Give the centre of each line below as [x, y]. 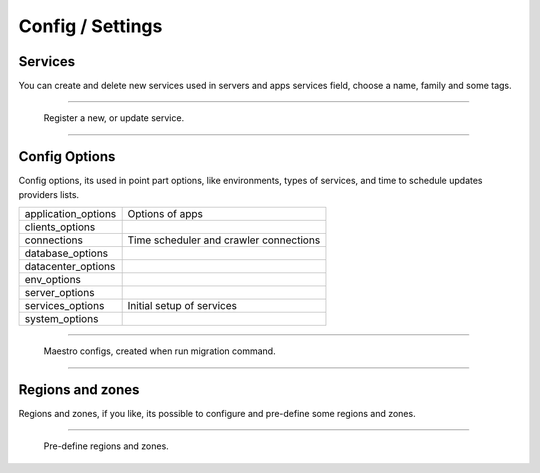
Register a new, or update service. [114, 118]
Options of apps [165, 214]
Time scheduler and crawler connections [224, 240]
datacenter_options [70, 267]
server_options [59, 293]
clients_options [60, 227]
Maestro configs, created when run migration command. [159, 351]
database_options [66, 253]
